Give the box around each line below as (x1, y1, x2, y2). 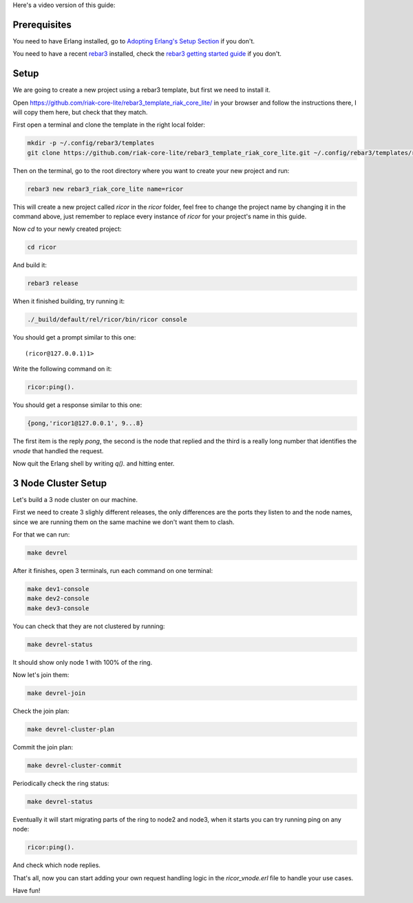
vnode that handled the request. (12, 446, 104, 455)
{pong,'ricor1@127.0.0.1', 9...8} (27, 419, 144, 427)
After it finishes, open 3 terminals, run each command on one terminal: (12, 566, 213, 574)
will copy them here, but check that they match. (12, 107, 148, 116)
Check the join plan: (12, 707, 70, 716)
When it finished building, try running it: (12, 297, 125, 306)
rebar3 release (27, 280, 78, 287)
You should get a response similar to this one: (12, 401, 142, 409)
